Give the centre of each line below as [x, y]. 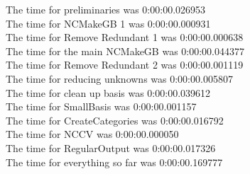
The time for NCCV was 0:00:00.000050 [92, 134]
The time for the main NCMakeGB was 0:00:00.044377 [125, 51]
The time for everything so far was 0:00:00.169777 [114, 162]
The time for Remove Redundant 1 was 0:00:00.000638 [125, 37]
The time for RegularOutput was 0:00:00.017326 [111, 147]
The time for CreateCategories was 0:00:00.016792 [115, 120]
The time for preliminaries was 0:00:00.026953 [106, 9]
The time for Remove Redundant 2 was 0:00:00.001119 [125, 65]
